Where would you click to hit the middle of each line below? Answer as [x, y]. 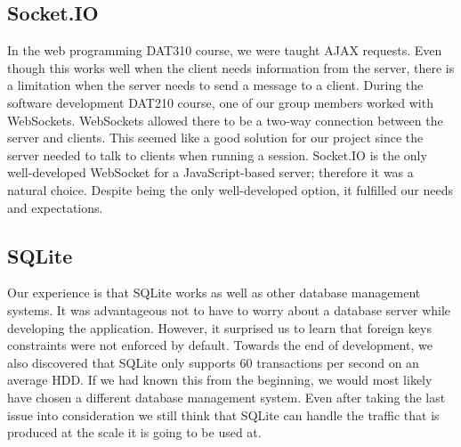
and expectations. [55, 207]
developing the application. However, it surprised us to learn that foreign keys [219, 327]
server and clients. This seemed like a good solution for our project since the [215, 138]
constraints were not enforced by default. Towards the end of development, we [220, 345]
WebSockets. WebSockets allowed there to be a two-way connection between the [225, 120]
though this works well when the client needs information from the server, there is [231, 67]
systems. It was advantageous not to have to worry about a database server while [229, 309]
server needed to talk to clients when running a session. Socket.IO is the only [217, 154]
